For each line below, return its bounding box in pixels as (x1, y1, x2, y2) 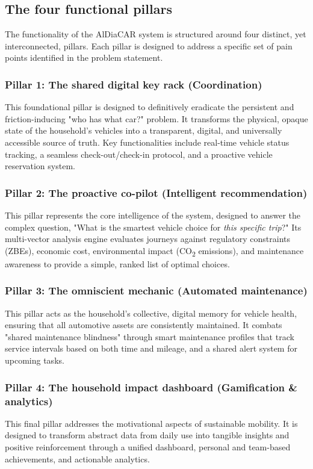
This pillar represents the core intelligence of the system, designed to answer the (5, 208, 301, 221)
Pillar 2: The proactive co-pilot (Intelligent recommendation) (5, 185, 308, 200)
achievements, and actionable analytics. (5, 452, 150, 465)
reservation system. (5, 160, 75, 172)
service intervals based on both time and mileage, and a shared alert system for (5, 342, 297, 355)
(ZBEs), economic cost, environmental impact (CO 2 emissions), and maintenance (5, 244, 304, 258)
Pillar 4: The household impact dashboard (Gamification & (5, 379, 297, 394)
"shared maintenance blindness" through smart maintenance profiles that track (5, 330, 294, 343)
